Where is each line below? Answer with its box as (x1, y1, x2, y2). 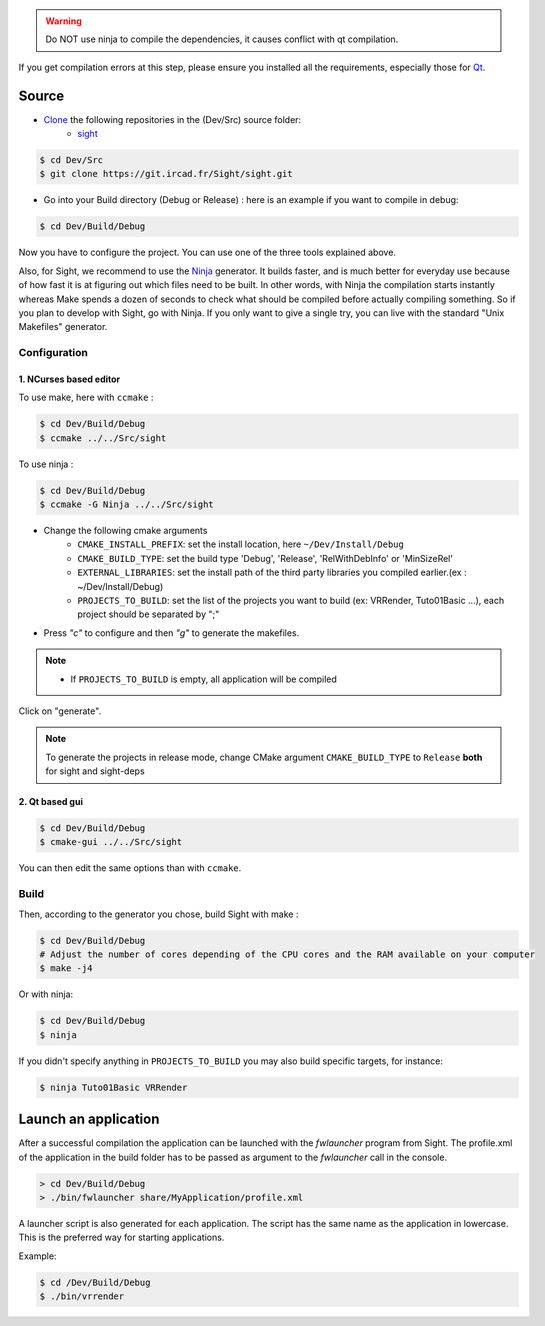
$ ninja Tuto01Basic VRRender (39, 1081, 188, 1093)
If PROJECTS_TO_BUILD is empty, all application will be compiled (70, 673, 337, 685)
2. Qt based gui (18, 796, 84, 808)
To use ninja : (18, 458, 74, 470)
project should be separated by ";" (77, 608, 220, 620)
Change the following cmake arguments (43, 525, 208, 537)
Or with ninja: (18, 988, 74, 1000)
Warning (45, 15, 82, 27)
